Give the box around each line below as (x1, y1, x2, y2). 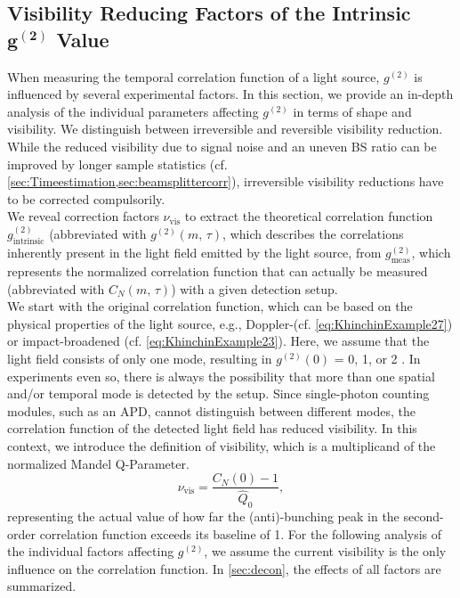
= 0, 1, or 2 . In (334, 348, 421, 367)
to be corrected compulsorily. (7, 189, 165, 208)
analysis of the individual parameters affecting (7, 102, 259, 120)
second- (403, 507, 444, 526)
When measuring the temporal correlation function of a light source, (7, 67, 380, 86)
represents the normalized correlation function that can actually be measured (7, 261, 428, 280)
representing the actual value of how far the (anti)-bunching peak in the (7, 507, 399, 526)
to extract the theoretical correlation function (184, 207, 433, 225)
